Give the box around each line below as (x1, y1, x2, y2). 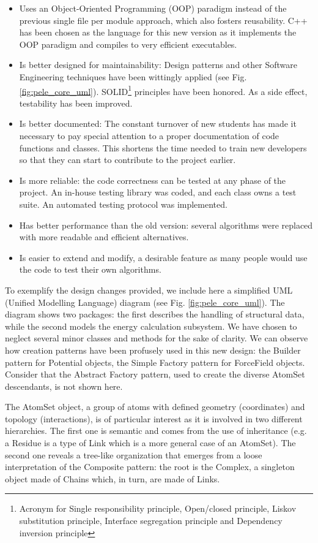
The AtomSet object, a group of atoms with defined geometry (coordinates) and (5, 400, 305, 413)
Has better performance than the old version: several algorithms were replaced (19, 218, 313, 231)
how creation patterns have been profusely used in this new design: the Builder (5, 343, 301, 356)
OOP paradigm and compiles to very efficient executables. (19, 37, 237, 50)
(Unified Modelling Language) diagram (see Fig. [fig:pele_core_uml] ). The (5, 295, 285, 308)
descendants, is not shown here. (5, 379, 123, 392)
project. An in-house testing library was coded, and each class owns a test (19, 186, 297, 199)
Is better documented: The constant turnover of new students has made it (19, 117, 297, 130)
